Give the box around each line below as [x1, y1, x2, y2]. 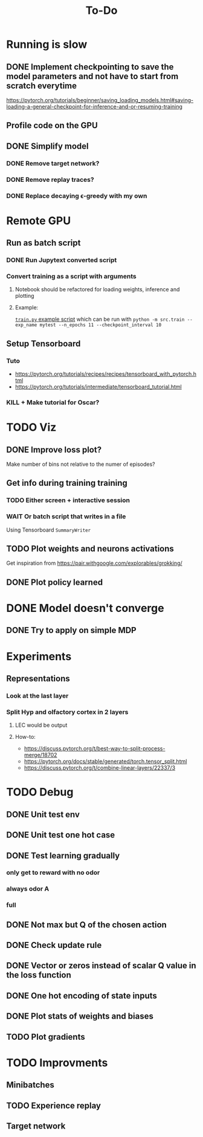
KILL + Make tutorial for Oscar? [6, 398, 100, 407]
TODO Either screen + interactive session [6, 496, 130, 504]
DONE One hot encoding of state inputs [6, 990, 157, 1000]
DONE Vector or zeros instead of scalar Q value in [6, 961, 196, 971]
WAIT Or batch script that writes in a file [6, 512, 126, 521]
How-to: [14, 733, 36, 741]
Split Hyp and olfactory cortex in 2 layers [6, 707, 129, 716]
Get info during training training [6, 478, 128, 488]
